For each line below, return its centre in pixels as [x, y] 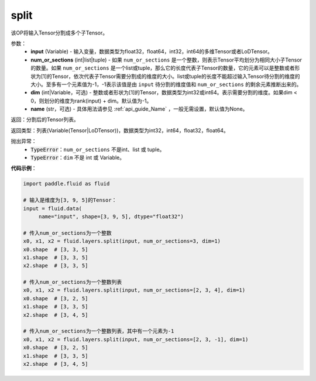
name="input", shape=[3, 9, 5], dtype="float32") [111, 216]
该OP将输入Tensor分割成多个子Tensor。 [59, 33]
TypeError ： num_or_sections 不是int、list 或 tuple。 [98, 149]
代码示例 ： [24, 168]
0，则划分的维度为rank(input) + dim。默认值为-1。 [91, 101]
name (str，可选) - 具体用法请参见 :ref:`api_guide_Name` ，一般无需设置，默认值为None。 [139, 109]
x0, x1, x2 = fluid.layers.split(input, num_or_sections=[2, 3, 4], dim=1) [134, 290]
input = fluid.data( [52, 208]
